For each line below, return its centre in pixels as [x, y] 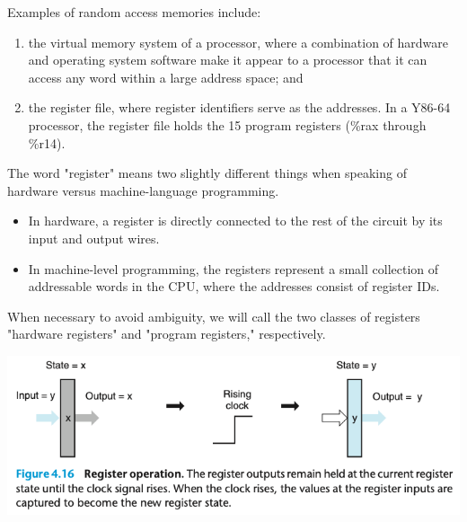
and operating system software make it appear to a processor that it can [228, 60]
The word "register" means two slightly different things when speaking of [207, 173]
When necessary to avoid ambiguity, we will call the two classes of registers [214, 316]
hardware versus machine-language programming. [143, 190]
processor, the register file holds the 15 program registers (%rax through [227, 124]
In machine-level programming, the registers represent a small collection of [233, 268]
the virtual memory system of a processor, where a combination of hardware [238, 42]
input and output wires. [94, 238]
